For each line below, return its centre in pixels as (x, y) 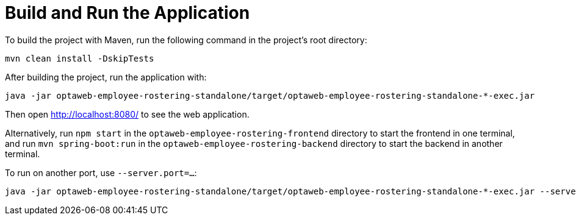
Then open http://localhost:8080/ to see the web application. (127, 114)
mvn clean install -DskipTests (80, 58)
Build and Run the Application (128, 13)
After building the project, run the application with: (106, 77)
